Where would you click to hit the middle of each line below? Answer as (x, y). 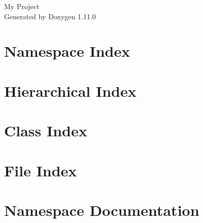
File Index (41, 170)
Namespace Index (67, 51)
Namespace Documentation (102, 210)
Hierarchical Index (70, 90)
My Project (22, 6)
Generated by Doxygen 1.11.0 (50, 16)
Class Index (46, 131)
